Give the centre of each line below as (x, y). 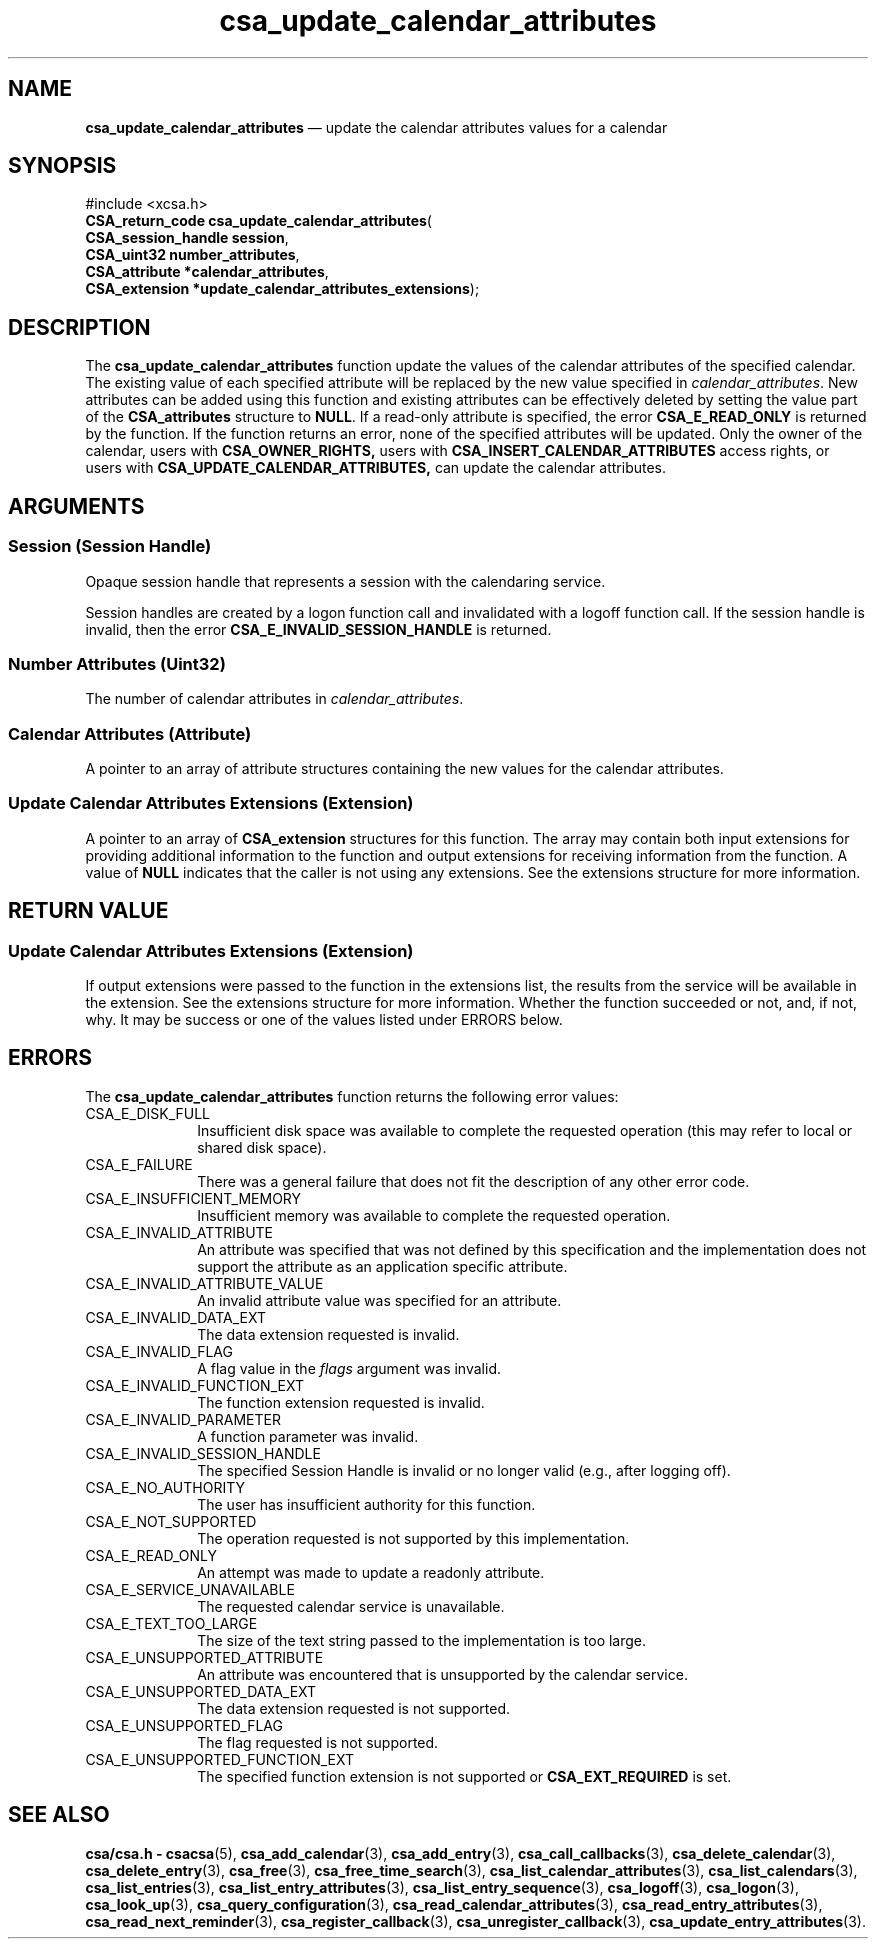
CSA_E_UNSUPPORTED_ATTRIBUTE (204, 1657)
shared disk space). (262, 1147)
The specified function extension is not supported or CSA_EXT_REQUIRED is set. (464, 1776)
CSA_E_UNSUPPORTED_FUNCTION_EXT (219, 1759)
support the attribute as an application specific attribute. (382, 1266)
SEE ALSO (59, 1815)
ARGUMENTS (76, 506)
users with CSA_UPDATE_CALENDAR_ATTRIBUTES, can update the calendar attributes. (376, 468)
